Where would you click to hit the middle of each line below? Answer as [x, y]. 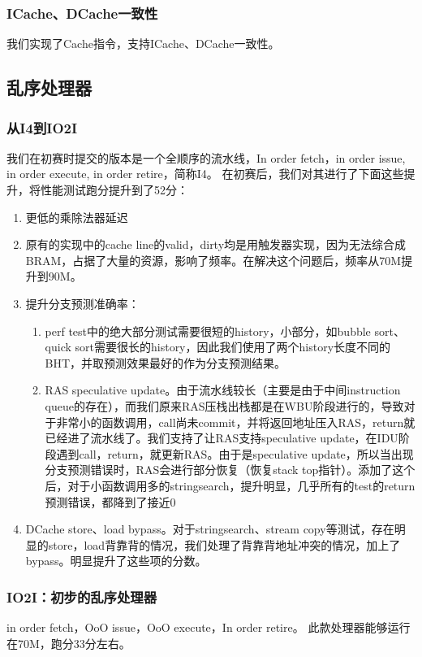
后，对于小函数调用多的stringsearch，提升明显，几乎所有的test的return [230, 485]
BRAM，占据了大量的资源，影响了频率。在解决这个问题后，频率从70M [213, 260]
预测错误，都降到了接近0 [110, 501]
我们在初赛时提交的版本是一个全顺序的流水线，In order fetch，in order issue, [206, 157]
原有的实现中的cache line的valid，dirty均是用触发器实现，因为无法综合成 [216, 244]
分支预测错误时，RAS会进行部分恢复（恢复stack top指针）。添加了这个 [230, 470]
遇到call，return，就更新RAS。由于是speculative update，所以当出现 [235, 453]
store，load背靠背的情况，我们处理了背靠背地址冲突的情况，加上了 [224, 544]
